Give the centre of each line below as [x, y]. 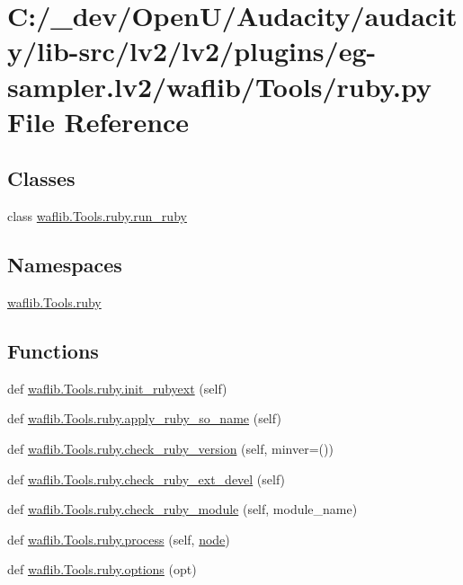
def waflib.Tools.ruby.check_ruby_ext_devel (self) [147, 479]
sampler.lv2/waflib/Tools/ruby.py [219, 86]
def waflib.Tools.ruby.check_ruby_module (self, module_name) [183, 509]
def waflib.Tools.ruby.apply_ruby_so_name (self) [144, 418]
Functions [53, 350]
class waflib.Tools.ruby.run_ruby [97, 216]
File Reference [98, 121]
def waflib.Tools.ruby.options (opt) [102, 569]
